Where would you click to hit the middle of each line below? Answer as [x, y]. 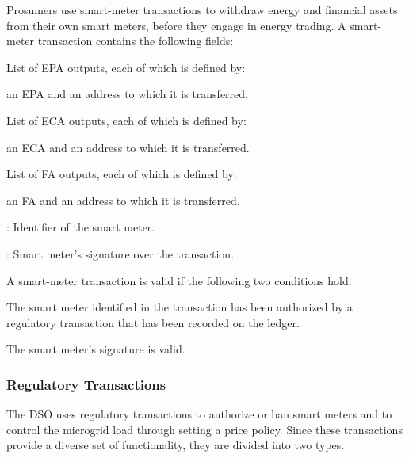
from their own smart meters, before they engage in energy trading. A [176, 25]
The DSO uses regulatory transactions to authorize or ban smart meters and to [199, 414]
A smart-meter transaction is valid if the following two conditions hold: [179, 280]
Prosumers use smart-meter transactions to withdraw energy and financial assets [202, 10]
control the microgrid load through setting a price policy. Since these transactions [204, 429]
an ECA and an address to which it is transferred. [128, 147]
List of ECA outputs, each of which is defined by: [126, 120]
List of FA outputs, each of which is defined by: [122, 174]
